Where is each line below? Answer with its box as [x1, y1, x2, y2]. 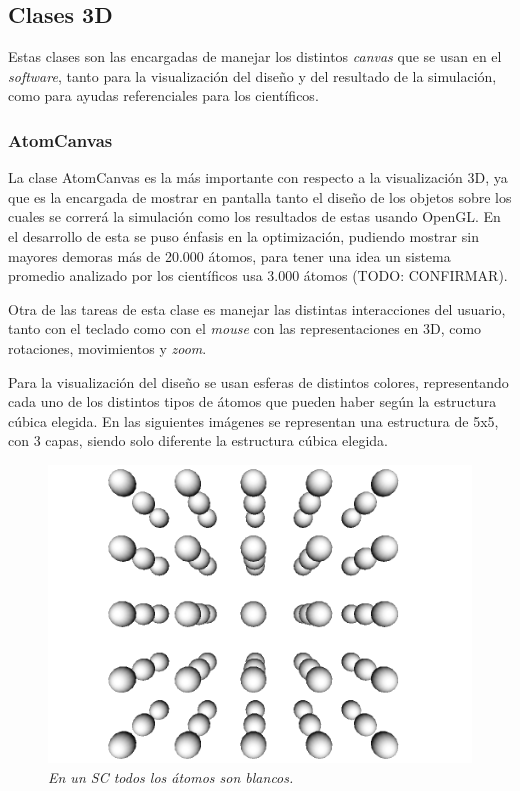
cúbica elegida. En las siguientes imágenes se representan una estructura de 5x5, [8, 410, 499, 431]
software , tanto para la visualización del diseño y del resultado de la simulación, [8, 65, 497, 86]
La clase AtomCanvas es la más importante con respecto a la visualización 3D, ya [8, 167, 508, 188]
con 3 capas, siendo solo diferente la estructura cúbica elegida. [8, 430, 388, 451]
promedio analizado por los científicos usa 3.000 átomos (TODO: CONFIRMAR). [8, 265, 508, 286]
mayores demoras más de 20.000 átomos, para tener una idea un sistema [8, 245, 451, 266]
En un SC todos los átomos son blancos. [48, 766, 294, 787]
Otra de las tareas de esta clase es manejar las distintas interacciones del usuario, [8, 298, 506, 319]
